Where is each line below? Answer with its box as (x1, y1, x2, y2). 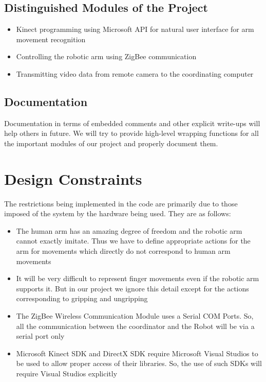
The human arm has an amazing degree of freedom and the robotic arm (16, 225, 242, 236)
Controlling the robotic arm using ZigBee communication (16, 51, 197, 62)
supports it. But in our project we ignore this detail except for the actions (16, 283, 249, 293)
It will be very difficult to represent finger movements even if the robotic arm (16, 273, 259, 284)
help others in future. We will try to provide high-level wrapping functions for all (4, 128, 259, 138)
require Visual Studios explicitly (16, 368, 118, 378)
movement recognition (16, 33, 86, 44)
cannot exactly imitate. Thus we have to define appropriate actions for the (16, 235, 251, 246)
